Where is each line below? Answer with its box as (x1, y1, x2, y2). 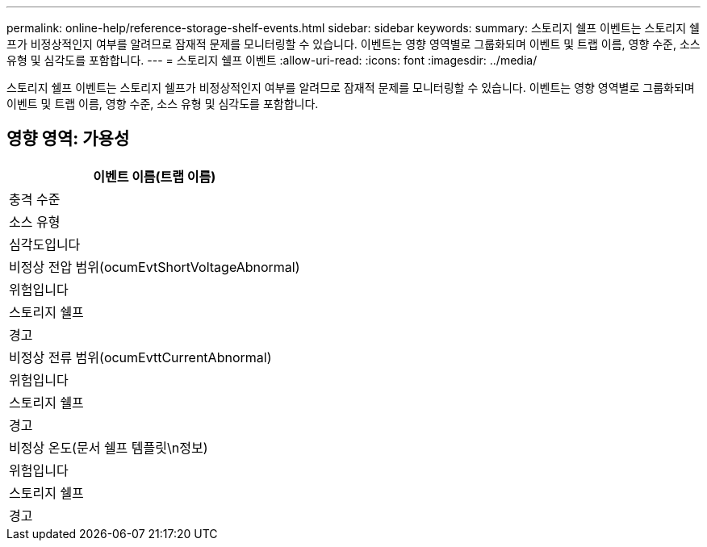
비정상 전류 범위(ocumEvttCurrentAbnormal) (9, 349, 272, 365)
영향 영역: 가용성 (6, 128, 130, 149)
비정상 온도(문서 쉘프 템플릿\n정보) (9, 439, 208, 456)
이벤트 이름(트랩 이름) (93, 168, 216, 185)
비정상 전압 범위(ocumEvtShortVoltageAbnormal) (9, 258, 300, 275)
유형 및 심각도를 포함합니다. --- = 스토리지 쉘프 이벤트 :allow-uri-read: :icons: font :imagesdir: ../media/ (6, 53, 538, 67)
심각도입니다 (9, 236, 81, 253)
